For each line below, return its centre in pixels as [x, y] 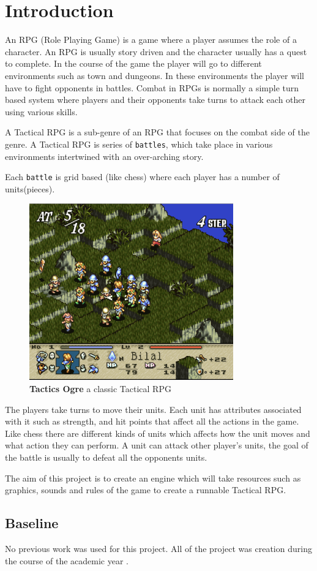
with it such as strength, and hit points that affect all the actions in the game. [152, 421]
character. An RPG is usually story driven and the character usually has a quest [156, 51]
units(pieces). [30, 188]
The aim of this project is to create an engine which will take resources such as [153, 478]
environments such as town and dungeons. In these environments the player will [155, 75]
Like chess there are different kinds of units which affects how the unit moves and [158, 433]
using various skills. [41, 111]
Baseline [32, 523]
